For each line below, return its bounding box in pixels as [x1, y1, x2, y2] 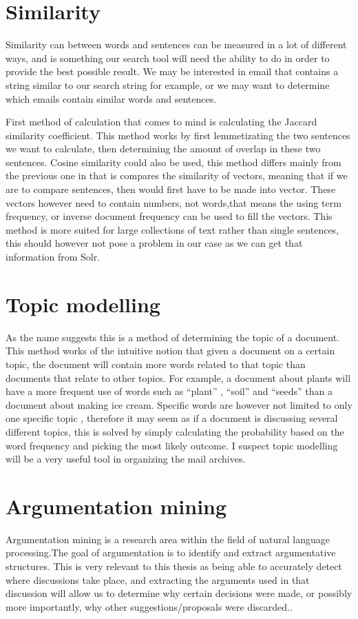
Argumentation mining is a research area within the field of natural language [6, 531, 330, 546]
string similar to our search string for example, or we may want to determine [6, 77, 330, 92]
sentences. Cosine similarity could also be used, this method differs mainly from [6, 154, 341, 169]
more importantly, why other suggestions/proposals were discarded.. [6, 599, 293, 613]
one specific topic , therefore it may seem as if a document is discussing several [6, 411, 338, 425]
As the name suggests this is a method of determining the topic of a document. [6, 329, 340, 344]
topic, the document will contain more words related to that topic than [6, 356, 306, 371]
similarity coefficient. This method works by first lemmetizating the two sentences [6, 128, 350, 142]
